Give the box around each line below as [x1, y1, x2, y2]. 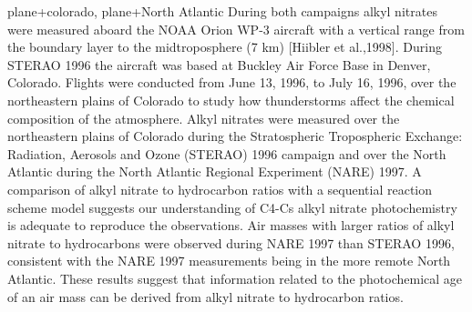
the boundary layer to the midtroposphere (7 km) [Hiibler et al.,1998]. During [7, 37, 442, 56]
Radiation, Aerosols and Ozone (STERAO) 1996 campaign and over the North [7, 144, 446, 163]
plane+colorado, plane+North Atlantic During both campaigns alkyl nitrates [7, 2, 437, 20]
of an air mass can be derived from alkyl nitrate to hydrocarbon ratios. [7, 287, 404, 306]
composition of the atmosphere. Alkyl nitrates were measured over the [7, 108, 400, 127]
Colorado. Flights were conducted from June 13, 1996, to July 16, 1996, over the [7, 73, 457, 92]
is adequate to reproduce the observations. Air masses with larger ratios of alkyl [7, 216, 455, 235]
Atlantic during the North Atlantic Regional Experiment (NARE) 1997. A [7, 162, 422, 181]
